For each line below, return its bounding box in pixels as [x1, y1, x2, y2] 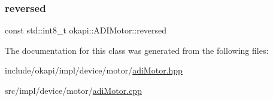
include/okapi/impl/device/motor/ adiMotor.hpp [5, 64, 183, 76]
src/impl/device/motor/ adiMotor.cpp [5, 84, 142, 96]
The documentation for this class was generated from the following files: [5, 44, 269, 56]
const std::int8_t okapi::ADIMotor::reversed [5, 24, 167, 36]
